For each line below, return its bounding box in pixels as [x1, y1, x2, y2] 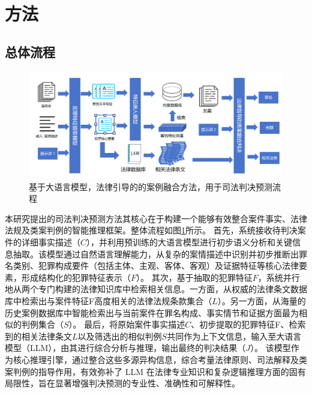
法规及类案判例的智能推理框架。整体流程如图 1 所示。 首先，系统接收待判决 [5, 224, 298, 236]
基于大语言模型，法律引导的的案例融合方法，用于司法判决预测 [29, 180, 272, 193]
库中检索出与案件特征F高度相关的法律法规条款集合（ [5, 294, 212, 307]
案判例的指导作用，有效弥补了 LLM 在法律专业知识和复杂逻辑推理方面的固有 [5, 365, 306, 377]
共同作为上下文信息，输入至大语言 [167, 329, 302, 342]
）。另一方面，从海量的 [217, 294, 306, 307]
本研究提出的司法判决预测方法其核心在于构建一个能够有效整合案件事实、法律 [5, 212, 307, 224]
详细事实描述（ [21, 236, 80, 248]
